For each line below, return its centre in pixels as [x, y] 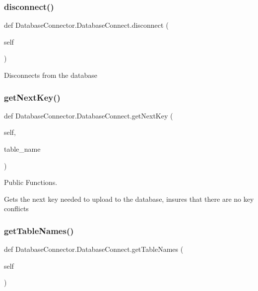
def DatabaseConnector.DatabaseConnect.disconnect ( [86, 25]
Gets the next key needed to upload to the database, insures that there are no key [129, 199]
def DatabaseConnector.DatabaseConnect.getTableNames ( [94, 249]
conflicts [16, 208]
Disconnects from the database [51, 75]
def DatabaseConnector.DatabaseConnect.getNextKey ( [89, 115]
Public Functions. [31, 182]
